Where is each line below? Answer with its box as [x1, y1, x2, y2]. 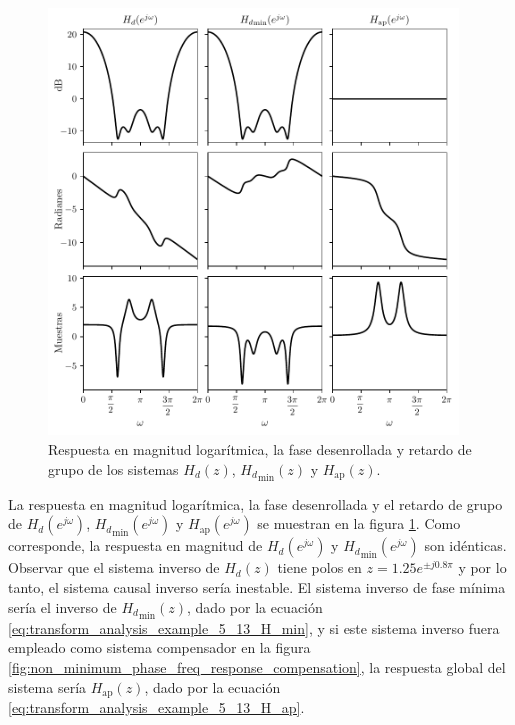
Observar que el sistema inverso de [8, 557, 220, 578]
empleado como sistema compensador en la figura [8, 637, 311, 658]
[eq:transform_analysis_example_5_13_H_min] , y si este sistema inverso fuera [8, 617, 500, 638]
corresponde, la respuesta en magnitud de [8, 535, 263, 556]
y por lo [458, 557, 507, 578]
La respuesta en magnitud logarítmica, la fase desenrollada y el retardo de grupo [8, 493, 503, 514]
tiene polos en [277, 557, 362, 578]
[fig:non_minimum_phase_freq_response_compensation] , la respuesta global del [8, 657, 506, 677]
